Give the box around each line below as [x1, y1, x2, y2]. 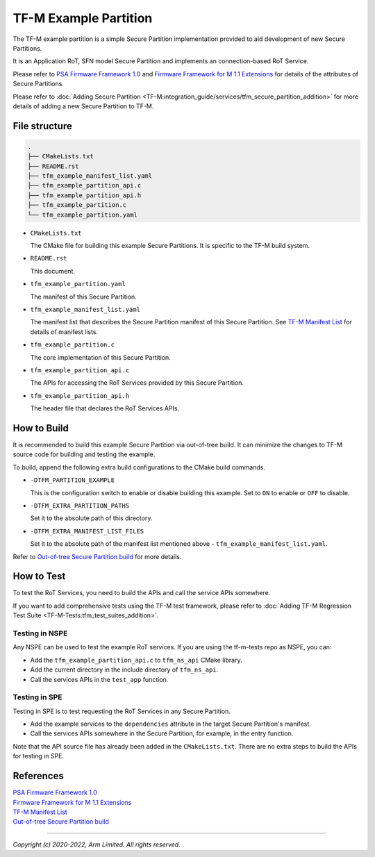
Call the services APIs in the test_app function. [30, 675, 169, 683]
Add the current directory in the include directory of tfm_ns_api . [30, 665, 219, 674]
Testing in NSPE [12, 629, 68, 638]
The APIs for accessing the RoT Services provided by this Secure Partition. [30, 378, 244, 387]
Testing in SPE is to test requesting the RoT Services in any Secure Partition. [12, 707, 231, 715]
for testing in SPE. [12, 752, 65, 760]
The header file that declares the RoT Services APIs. [30, 404, 180, 413]
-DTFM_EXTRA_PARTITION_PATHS [30, 501, 130, 510]
